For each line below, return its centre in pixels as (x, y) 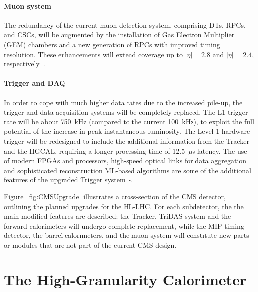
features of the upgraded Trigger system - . (69, 180)
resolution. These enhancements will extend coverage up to (93, 54)
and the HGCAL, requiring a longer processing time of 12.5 (95, 150)
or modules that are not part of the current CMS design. (90, 245)
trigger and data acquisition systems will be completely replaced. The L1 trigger (126, 112)
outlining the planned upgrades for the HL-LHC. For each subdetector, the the (124, 206)
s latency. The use (220, 150)
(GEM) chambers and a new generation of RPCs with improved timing (112, 44)
